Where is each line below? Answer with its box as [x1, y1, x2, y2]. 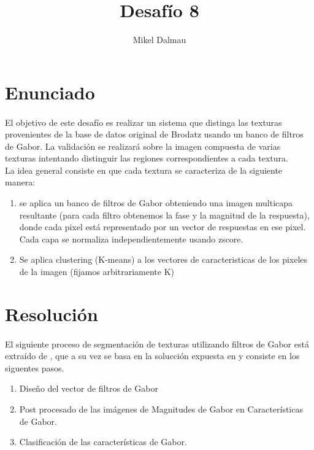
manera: [5, 176, 36, 188]
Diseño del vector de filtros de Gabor [19, 382, 158, 395]
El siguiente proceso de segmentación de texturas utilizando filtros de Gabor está [5, 337, 309, 350]
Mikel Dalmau [132, 33, 186, 46]
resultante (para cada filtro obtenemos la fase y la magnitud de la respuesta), [19, 208, 310, 221]
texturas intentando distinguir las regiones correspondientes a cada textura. [5, 152, 288, 165]
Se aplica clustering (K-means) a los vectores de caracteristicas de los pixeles [19, 253, 308, 266]
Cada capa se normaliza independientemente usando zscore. [19, 232, 243, 245]
